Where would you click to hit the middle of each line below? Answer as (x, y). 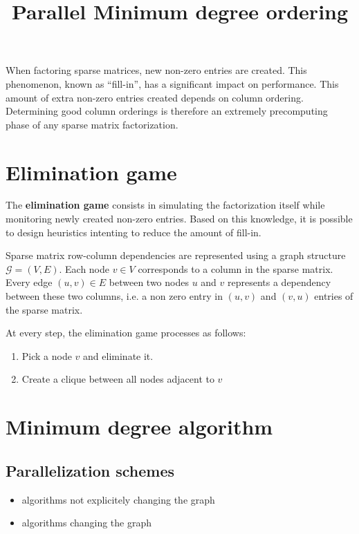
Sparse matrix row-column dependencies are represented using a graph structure (176, 255)
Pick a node (47, 355)
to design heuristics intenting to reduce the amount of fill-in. (134, 232)
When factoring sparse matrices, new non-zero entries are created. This (156, 70)
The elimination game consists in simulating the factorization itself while (165, 205)
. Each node (84, 268)
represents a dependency (279, 282)
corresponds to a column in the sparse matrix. (236, 268)
